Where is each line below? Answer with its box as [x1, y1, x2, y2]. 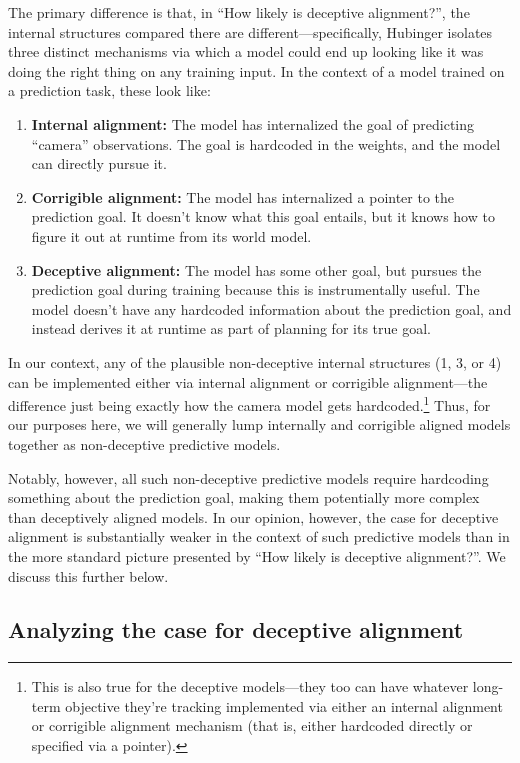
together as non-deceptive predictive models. [8, 433, 281, 454]
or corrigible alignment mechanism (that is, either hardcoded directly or [31, 715, 473, 736]
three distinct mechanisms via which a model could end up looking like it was [8, 41, 484, 62]
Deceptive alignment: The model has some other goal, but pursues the [31, 259, 482, 280]
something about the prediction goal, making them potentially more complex [8, 487, 480, 508]
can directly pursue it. [31, 153, 167, 174]
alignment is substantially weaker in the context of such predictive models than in [8, 526, 510, 547]
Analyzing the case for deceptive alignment [8, 614, 464, 645]
